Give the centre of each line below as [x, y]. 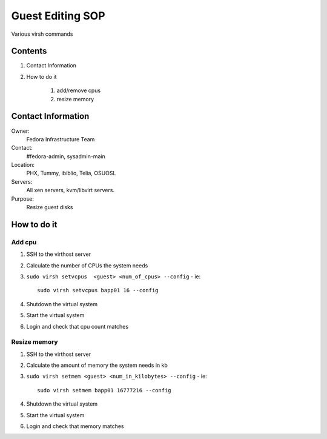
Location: [23, 165]
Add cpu [24, 242]
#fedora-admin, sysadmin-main [66, 156]
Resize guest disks [50, 207]
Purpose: [23, 199]
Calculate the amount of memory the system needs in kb [97, 365]
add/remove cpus [79, 90]
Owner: [20, 131]
